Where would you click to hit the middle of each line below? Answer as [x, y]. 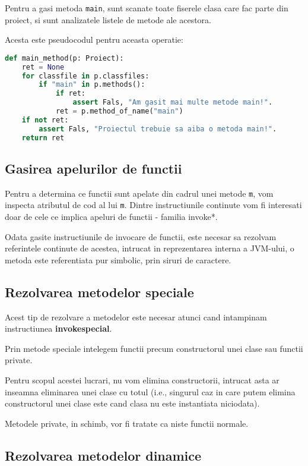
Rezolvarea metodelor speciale [99, 292]
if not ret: [45, 120]
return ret [43, 138]
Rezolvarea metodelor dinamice [103, 455]
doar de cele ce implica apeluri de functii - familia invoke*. [111, 217]
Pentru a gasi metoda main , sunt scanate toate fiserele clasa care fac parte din [147, 8]
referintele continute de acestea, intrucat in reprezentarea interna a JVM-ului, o [150, 248]
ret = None [43, 67]
